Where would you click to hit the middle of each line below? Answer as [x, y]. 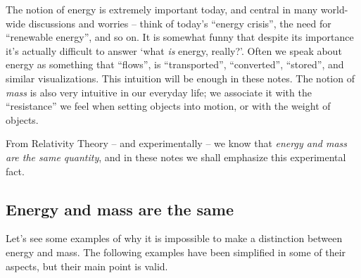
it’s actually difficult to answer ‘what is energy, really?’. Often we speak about [174, 50]
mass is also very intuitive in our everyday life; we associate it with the [159, 92]
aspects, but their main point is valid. [87, 266]
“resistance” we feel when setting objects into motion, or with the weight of [168, 106]
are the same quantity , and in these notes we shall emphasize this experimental [176, 157]
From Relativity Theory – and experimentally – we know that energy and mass [177, 143]
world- [334, 9]
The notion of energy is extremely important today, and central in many [162, 9]
